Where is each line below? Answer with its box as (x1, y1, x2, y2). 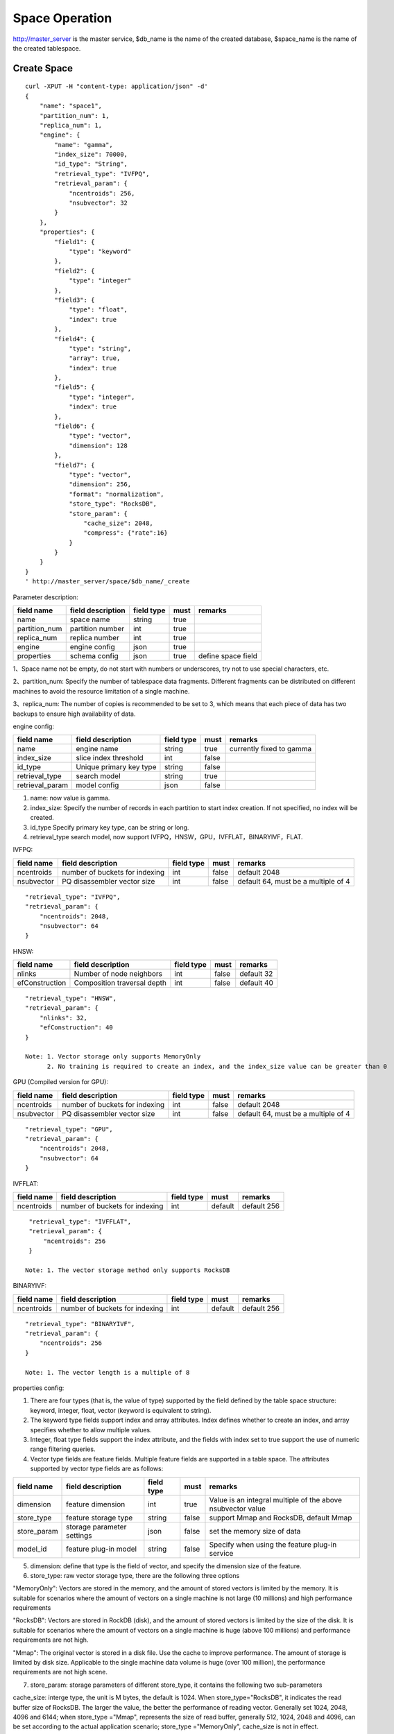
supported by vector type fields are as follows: (30, 1464, 164, 1473)
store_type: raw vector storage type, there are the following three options (30, 1571, 240, 1579)
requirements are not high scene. (12, 1668, 108, 1676)
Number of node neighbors (74, 969, 163, 979)
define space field (198, 651, 258, 661)
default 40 (239, 978, 274, 988)
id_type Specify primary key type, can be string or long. (30, 823, 189, 832)
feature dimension (66, 1499, 126, 1509)
